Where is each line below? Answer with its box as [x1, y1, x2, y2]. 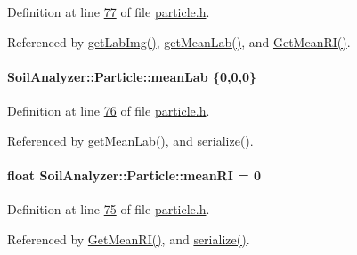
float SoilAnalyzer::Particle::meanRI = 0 [7, 165, 262, 184]
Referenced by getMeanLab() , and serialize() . [7, 131, 254, 149]
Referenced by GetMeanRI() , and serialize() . [7, 229, 250, 248]
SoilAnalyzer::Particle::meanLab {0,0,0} [7, 67, 257, 85]
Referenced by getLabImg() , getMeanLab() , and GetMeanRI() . [7, 32, 351, 51]
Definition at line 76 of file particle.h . [7, 100, 210, 119]
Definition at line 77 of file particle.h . [7, 3, 210, 20]
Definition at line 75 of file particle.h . [7, 199, 210, 218]
